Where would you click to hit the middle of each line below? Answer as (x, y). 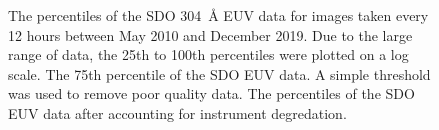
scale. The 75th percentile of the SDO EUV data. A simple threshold (219, 73)
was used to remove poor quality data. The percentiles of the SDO (211, 93)
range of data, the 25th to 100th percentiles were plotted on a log (208, 54)
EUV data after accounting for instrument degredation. (177, 112)
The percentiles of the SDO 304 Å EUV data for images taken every (218, 15)
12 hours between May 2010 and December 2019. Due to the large (210, 34)
